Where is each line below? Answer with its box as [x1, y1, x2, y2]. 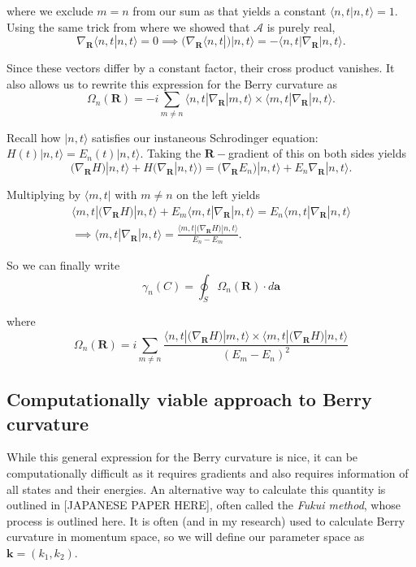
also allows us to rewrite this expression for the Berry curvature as [6, 75, 338, 92]
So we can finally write [6, 257, 120, 274]
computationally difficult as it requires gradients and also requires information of [6, 465, 409, 482]
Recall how [6, 128, 61, 145]
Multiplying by [6, 185, 81, 202]
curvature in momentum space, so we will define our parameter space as [6, 528, 365, 545]
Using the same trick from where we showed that [6, 18, 250, 35]
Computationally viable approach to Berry [6, 387, 372, 412]
